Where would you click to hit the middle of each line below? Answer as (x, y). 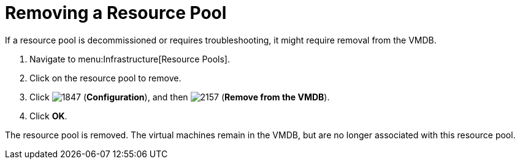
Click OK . (48, 116)
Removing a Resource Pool (116, 13)
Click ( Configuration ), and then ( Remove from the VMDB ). (180, 97)
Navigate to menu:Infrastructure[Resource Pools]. (130, 59)
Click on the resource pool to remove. (105, 78)
